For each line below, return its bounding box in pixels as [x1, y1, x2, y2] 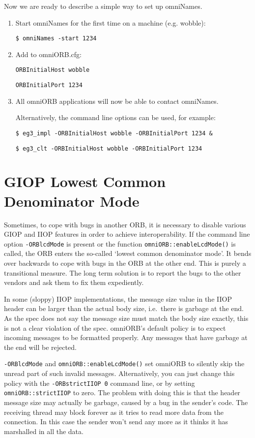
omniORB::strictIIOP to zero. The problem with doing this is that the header [4, 387, 240, 398]
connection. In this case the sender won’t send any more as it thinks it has [4, 416, 228, 427]
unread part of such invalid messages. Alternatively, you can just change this [4, 368, 235, 378]
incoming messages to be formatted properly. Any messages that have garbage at [4, 332, 248, 343]
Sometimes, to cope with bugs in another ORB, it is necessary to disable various [4, 219, 246, 229]
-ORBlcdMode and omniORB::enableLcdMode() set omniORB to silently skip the [4, 358, 245, 369]
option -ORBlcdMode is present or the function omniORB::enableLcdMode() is [4, 238, 236, 249]
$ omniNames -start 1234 [15, 35, 97, 42]
